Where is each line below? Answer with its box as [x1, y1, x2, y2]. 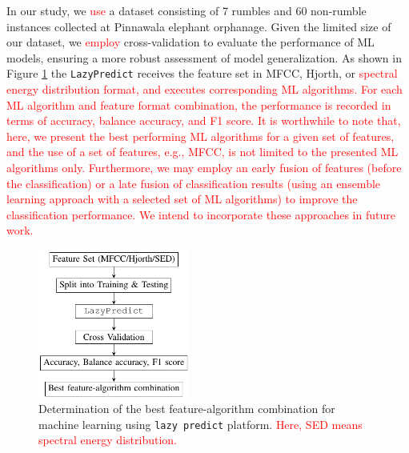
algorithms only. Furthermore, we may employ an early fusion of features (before [6, 159, 402, 175]
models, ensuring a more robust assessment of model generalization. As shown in [6, 49, 402, 66]
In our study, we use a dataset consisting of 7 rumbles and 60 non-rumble [6, 2, 367, 18]
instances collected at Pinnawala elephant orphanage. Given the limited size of [6, 18, 391, 34]
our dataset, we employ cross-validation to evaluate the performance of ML [6, 34, 375, 50]
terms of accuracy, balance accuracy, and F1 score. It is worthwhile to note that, [6, 112, 401, 129]
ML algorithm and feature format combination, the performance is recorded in [6, 96, 391, 113]
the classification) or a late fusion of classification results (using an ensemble [6, 174, 381, 191]
